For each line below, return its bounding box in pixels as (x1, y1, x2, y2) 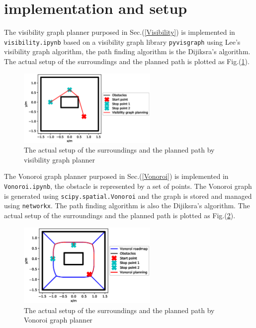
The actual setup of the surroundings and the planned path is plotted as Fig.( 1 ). (4, 56, 250, 66)
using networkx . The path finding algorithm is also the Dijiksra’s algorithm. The (4, 200, 250, 211)
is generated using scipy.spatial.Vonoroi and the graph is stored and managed (4, 190, 252, 201)
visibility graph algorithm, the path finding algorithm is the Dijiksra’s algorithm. (4, 46, 251, 57)
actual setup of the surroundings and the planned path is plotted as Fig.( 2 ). (4, 210, 236, 221)
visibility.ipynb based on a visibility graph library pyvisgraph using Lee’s (4, 36, 241, 47)
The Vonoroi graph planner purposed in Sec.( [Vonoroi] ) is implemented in (4, 171, 229, 181)
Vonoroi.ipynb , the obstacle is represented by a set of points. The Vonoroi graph (4, 181, 252, 191)
